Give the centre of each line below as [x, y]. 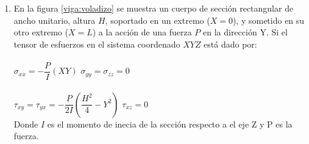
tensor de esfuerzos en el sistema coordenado [97, 44]
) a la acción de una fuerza [142, 32]
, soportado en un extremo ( [158, 20]
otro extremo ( [41, 32]
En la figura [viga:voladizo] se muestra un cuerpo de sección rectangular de [154, 8]
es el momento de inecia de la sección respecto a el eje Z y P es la [170, 124]
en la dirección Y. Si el [245, 32]
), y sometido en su [268, 20]
